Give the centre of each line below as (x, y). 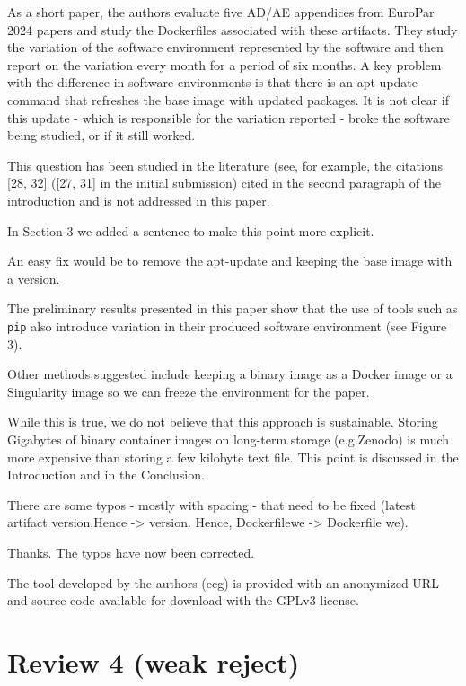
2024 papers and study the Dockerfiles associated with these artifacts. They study (233, 29)
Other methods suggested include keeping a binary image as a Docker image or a (230, 374)
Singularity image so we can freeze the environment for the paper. (189, 391)
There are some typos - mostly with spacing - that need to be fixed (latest (211, 504)
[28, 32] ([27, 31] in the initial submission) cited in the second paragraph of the (224, 183)
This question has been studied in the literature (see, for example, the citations (225, 165)
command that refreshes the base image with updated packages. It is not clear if (229, 99)
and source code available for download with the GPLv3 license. (183, 600)
